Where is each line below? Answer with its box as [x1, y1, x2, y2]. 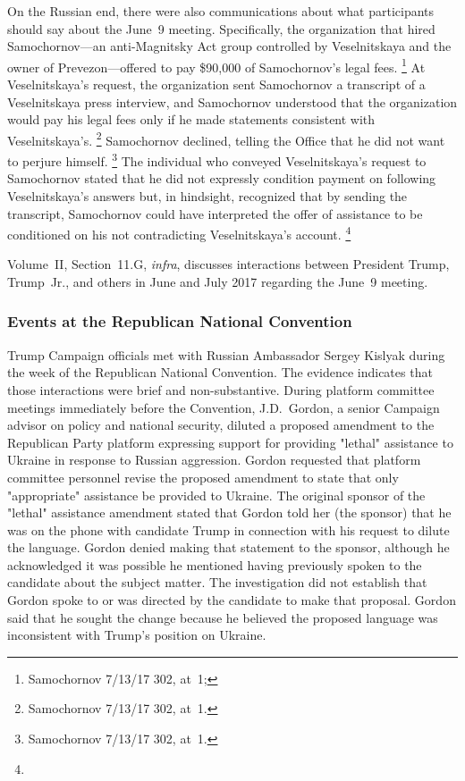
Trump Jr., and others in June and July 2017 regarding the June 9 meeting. [7, 272, 428, 290]
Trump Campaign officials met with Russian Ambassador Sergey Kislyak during [7, 345, 445, 364]
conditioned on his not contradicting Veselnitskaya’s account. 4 [7, 223, 351, 243]
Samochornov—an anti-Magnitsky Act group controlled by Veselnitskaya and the [7, 37, 452, 55]
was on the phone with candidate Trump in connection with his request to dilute [7, 520, 450, 539]
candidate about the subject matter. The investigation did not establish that [7, 573, 427, 592]
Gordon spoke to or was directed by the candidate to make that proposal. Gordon [7, 591, 456, 609]
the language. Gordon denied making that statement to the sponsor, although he [7, 538, 450, 557]
